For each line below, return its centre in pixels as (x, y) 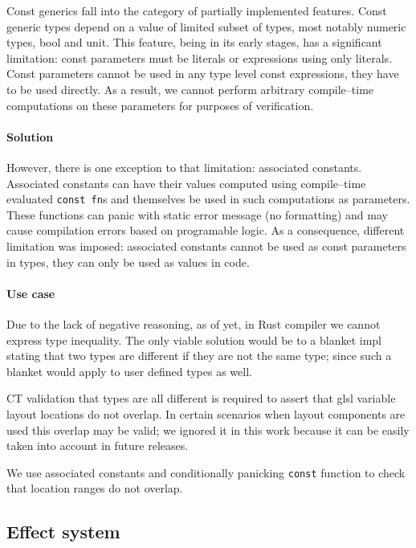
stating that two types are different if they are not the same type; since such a (199, 356)
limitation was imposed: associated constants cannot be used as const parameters (206, 245)
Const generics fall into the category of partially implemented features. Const (197, 10)
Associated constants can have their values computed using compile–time (186, 183)
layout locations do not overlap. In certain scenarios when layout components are (206, 413)
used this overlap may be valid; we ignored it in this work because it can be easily (208, 429)
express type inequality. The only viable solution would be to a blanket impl (194, 339)
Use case (31, 293)
